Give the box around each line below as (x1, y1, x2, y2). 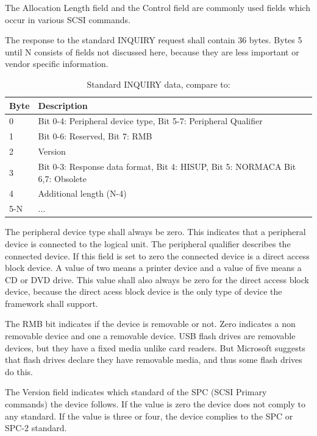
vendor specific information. (5, 57, 109, 70)
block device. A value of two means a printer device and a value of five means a (5, 261, 302, 274)
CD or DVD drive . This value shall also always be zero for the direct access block (5, 273, 309, 286)
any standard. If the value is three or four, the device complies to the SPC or (5, 409, 293, 422)
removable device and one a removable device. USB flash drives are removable (5, 329, 296, 342)
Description (38, 99, 88, 111)
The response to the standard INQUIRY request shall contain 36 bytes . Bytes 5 (5, 33, 302, 46)
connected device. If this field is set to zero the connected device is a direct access (5, 249, 310, 262)
